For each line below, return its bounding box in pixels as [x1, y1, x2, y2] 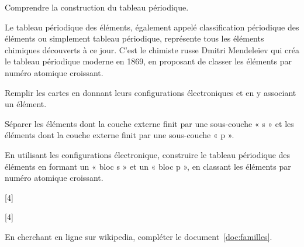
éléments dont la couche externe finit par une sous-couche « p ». [5, 129, 234, 141]
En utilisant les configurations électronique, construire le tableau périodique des [5, 148, 291, 160]
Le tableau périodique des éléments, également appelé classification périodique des [5, 20, 299, 33]
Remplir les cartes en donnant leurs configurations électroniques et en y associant [5, 86, 296, 98]
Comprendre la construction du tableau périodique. [5, 1, 189, 13]
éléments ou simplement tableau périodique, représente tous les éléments [5, 32, 264, 44]
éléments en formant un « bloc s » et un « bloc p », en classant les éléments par [5, 160, 291, 172]
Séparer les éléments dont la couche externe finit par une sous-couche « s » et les [5, 117, 294, 129]
